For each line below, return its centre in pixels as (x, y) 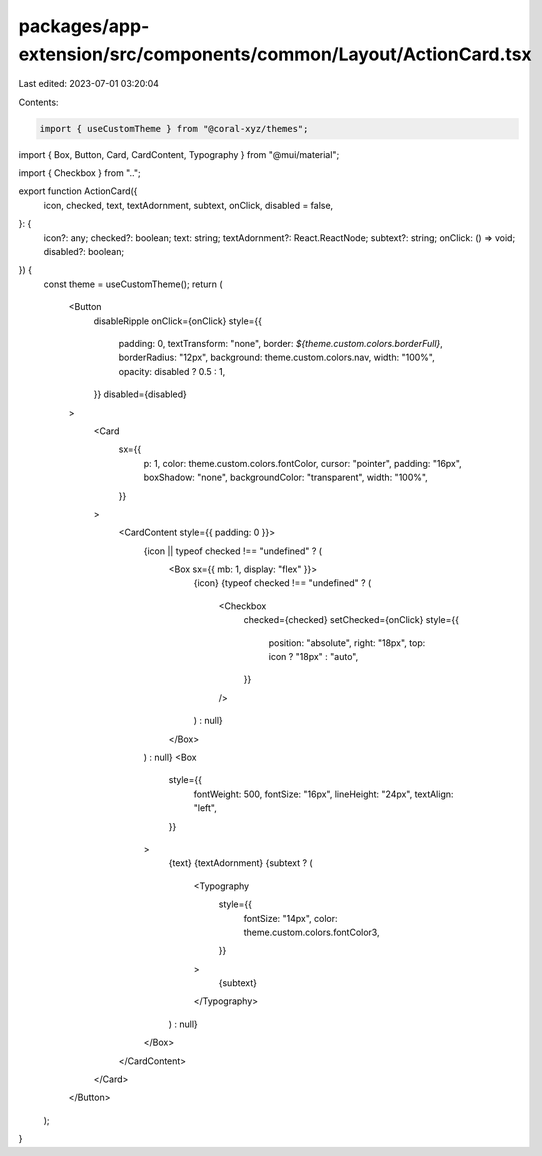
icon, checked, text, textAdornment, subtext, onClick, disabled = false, (188, 205)
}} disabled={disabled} (140, 394)
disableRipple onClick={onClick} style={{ (177, 321)
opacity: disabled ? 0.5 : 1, (172, 371)
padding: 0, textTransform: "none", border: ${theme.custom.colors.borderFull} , (281, 343)
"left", (205, 808)
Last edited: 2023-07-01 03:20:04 (89, 84)
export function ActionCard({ (78, 191)
